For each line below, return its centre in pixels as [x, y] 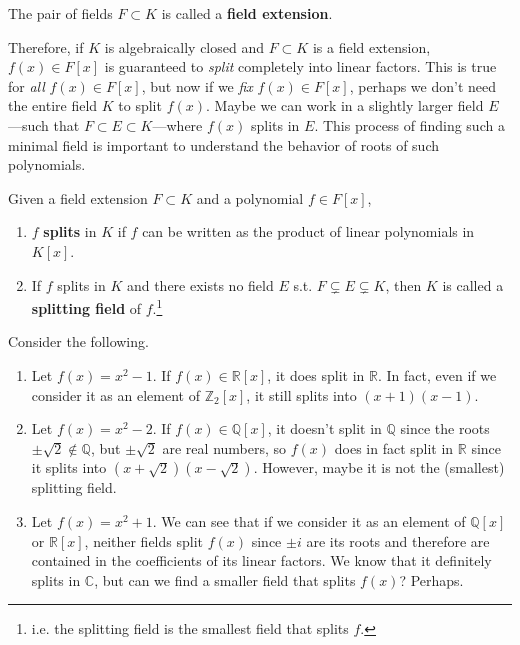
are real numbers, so [224, 447]
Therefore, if [46, 46]
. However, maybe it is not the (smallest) [379, 467]
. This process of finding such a [409, 124]
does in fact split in [394, 447]
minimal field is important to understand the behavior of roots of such [224, 144]
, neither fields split [144, 540]
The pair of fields [60, 13]
